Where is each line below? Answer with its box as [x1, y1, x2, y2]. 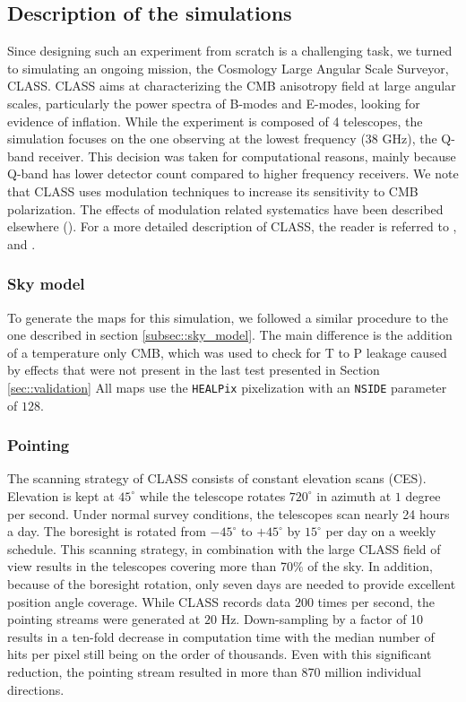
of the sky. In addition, [307, 557, 433, 576]
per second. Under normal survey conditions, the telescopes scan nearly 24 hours [7, 504, 450, 523]
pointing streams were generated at [7, 610, 201, 628]
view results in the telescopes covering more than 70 [7, 557, 293, 576]
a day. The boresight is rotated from [7, 522, 206, 541]
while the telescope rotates [139, 486, 286, 505]
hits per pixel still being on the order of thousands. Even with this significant [7, 645, 432, 663]
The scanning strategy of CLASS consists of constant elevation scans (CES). [7, 469, 427, 488]
